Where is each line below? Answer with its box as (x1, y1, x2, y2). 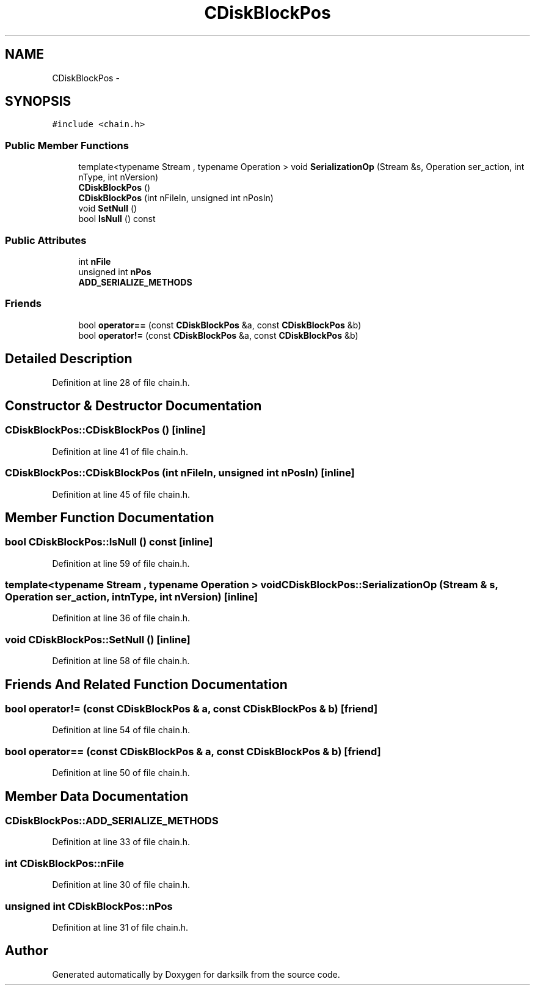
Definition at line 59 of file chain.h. (52, 558, 190, 569)
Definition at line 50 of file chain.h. (52, 767, 190, 778)
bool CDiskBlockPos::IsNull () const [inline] (5, 536, 213, 549)
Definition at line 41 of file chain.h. (52, 446, 189, 457)
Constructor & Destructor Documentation (5, 397, 262, 413)
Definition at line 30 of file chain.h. (52, 879, 191, 890)
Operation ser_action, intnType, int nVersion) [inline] (5, 591, 258, 604)
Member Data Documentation (5, 788, 189, 804)
